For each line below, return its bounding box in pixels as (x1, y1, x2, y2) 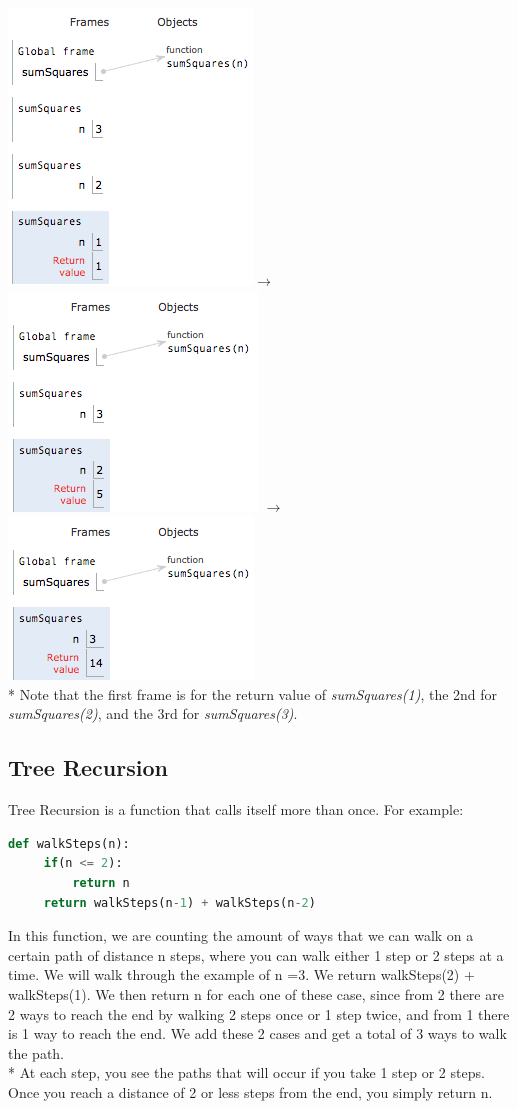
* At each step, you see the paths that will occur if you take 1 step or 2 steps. (8, 1062, 485, 1083)
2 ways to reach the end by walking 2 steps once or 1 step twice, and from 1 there (8, 1003, 510, 1024)
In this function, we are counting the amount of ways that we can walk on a (8, 925, 474, 946)
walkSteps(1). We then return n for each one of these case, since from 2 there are (8, 983, 504, 1004)
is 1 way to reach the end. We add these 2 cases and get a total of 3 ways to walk (8, 1023, 507, 1044)
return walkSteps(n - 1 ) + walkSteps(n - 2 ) (43, 895, 316, 910)
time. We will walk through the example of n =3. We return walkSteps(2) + (8, 964, 475, 985)
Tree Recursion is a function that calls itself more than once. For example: (8, 799, 464, 820)
